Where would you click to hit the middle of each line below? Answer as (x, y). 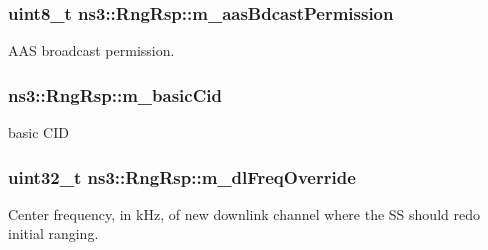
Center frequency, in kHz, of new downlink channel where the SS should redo (244, 213)
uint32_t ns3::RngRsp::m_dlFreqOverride (182, 176)
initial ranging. (53, 233)
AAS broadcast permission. (91, 50)
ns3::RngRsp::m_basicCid (115, 94)
